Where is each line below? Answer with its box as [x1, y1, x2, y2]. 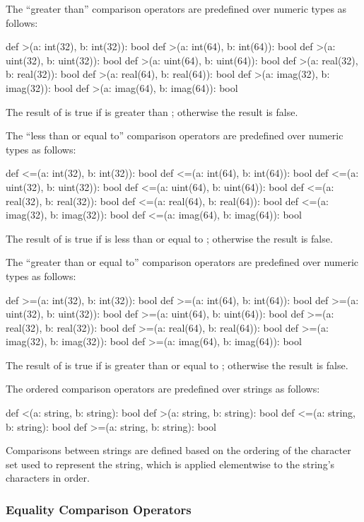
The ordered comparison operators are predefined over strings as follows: [6, 381, 320, 396]
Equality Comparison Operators [6, 500, 192, 518]
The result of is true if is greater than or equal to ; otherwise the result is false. [6, 357, 348, 372]
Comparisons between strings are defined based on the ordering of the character [6, 443, 351, 458]
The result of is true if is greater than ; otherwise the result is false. [6, 104, 298, 119]
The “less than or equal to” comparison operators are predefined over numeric [6, 128, 344, 143]
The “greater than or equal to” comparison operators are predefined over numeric [6, 255, 359, 269]
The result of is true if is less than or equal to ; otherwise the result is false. [6, 231, 333, 245]
